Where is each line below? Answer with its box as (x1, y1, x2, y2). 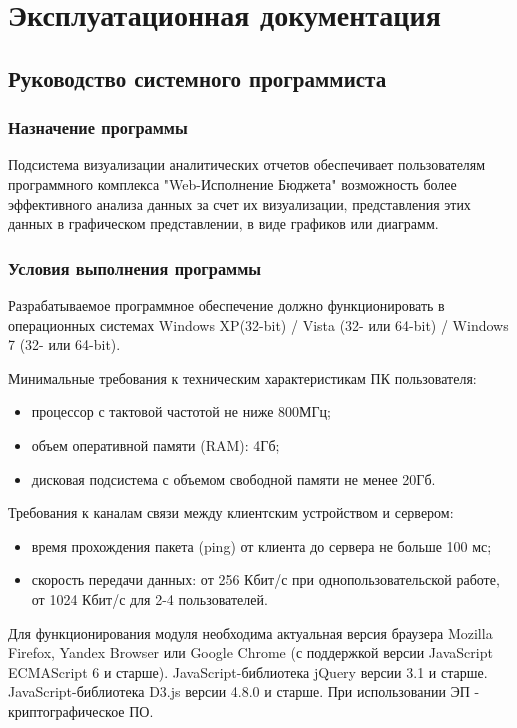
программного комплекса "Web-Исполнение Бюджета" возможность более (8, 173, 457, 194)
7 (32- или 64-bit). (8, 334, 121, 355)
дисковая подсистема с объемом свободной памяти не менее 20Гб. (31, 468, 436, 489)
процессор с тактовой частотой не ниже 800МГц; (31, 401, 331, 422)
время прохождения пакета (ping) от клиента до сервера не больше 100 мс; (31, 535, 492, 556)
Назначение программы (8, 115, 188, 140)
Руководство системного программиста (8, 62, 387, 93)
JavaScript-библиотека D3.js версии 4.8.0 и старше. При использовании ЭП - (8, 681, 480, 702)
